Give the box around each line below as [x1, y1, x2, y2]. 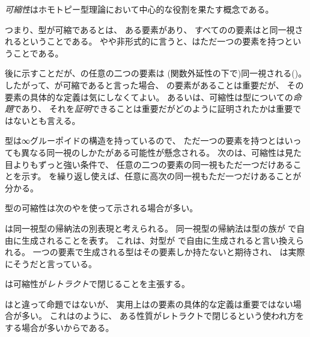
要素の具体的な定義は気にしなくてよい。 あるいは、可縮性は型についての [5, 90, 293, 103]
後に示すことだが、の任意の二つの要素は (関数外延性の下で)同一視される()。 [5, 67, 307, 79]
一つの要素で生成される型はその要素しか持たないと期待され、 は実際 [32, 246, 305, 258]
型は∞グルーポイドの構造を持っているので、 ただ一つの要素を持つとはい [5, 134, 293, 147]
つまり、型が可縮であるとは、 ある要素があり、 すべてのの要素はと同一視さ [5, 23, 303, 36]
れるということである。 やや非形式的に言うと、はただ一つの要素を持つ [5, 35, 285, 48]
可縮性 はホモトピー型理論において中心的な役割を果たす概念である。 [5, 3, 274, 15]
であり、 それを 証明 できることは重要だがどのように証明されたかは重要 [13, 102, 293, 115]
